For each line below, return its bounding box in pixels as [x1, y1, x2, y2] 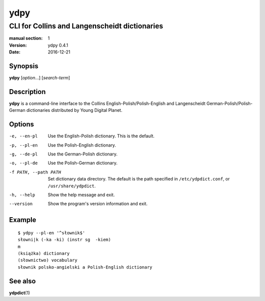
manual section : [9, 35, 43, 41]
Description [9, 87, 46, 96]
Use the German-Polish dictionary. [48, 151, 118, 157]
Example [9, 216, 36, 224]
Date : [9, 49, 21, 55]
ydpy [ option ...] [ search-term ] [9, 75, 71, 81]
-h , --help [9, 192, 35, 198]
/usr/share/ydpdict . [48, 183, 96, 189]
